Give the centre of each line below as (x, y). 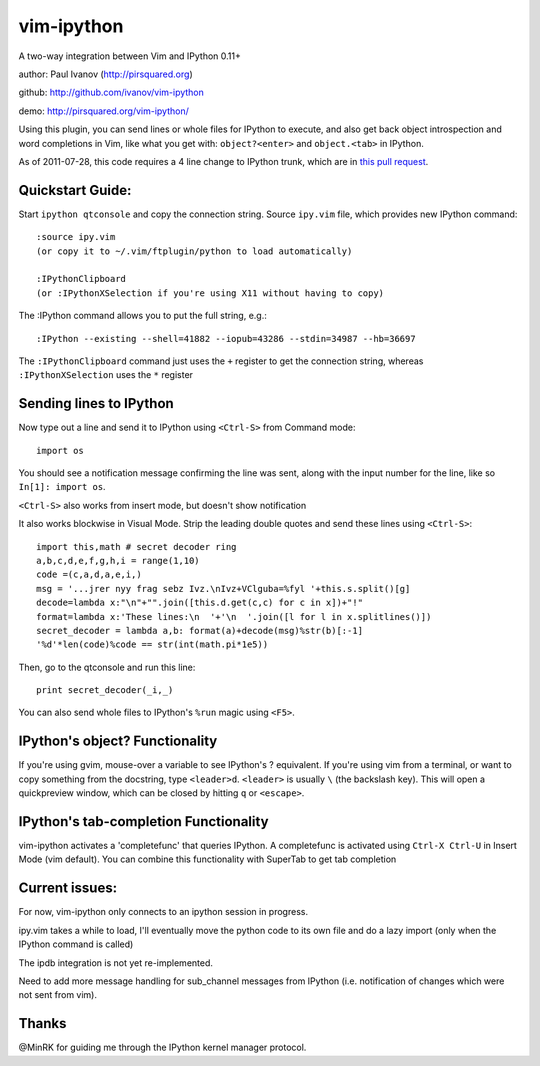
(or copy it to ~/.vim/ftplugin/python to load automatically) (194, 251)
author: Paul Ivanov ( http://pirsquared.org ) (106, 74)
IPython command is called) (76, 944)
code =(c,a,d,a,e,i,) (89, 574)
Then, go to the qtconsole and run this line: (107, 667)
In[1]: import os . (62, 487)
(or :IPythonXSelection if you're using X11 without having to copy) (210, 293)
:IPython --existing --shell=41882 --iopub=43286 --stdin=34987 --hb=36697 (226, 338)
